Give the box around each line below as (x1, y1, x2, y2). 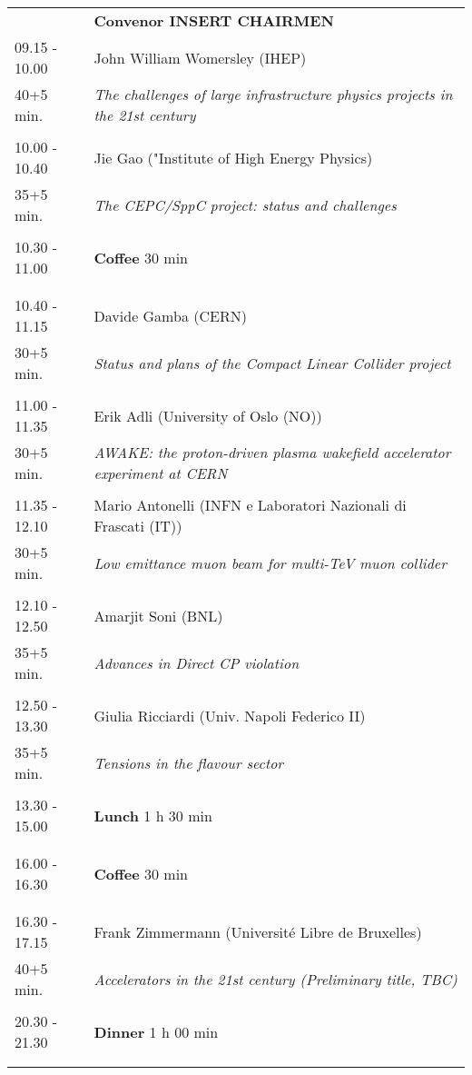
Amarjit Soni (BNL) (93, 604, 223, 626)
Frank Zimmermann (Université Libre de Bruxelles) (93, 921, 422, 942)
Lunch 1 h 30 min (93, 804, 212, 826)
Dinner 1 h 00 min (93, 1020, 219, 1042)
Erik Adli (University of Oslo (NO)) (93, 404, 322, 426)
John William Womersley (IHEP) (93, 46, 307, 68)
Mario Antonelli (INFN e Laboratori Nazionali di (93, 494, 407, 515)
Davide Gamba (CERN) (93, 304, 247, 326)
